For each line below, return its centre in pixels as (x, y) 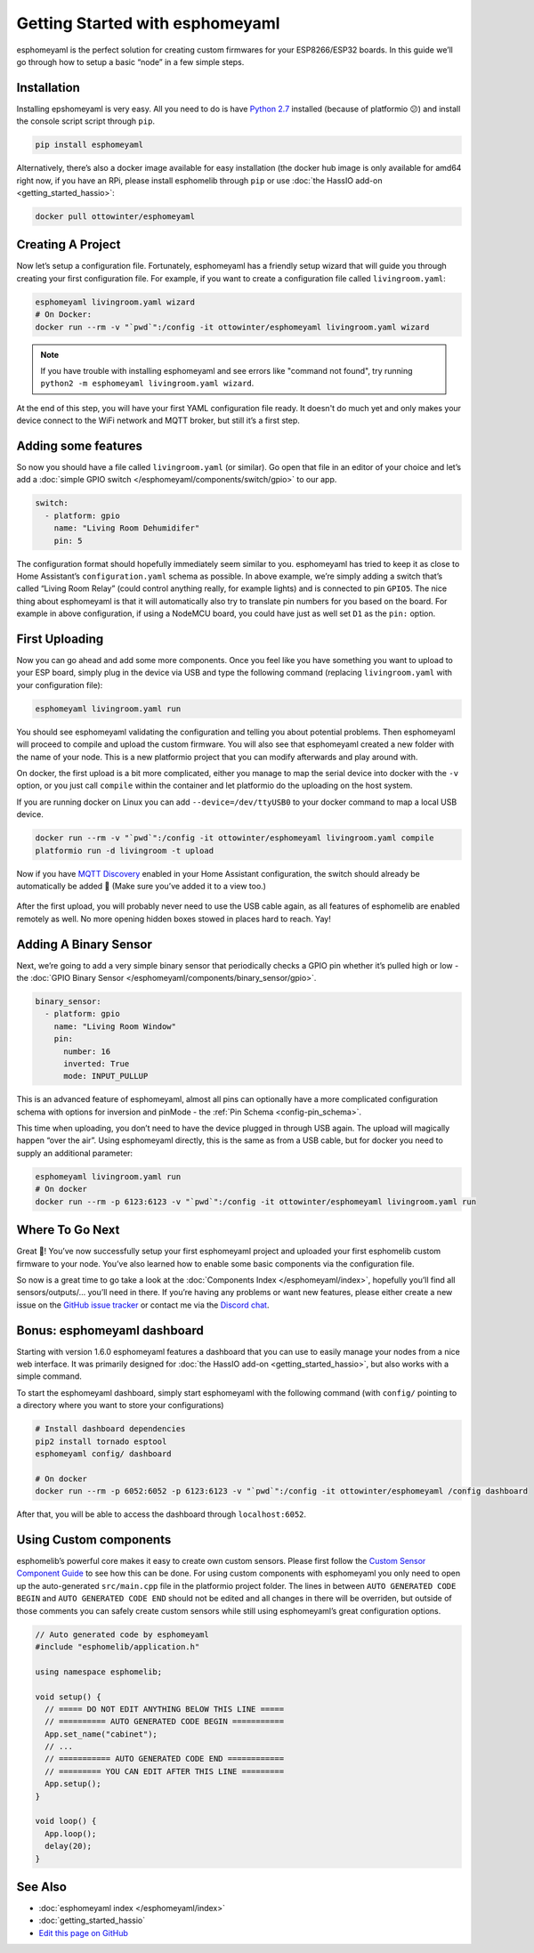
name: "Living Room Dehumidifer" (127, 528)
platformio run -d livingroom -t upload (124, 851)
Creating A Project (69, 245)
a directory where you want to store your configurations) (120, 1406)
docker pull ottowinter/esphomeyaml (115, 216)
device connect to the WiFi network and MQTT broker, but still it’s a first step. (158, 421)
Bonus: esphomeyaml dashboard (110, 1330)
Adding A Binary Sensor (85, 944)
